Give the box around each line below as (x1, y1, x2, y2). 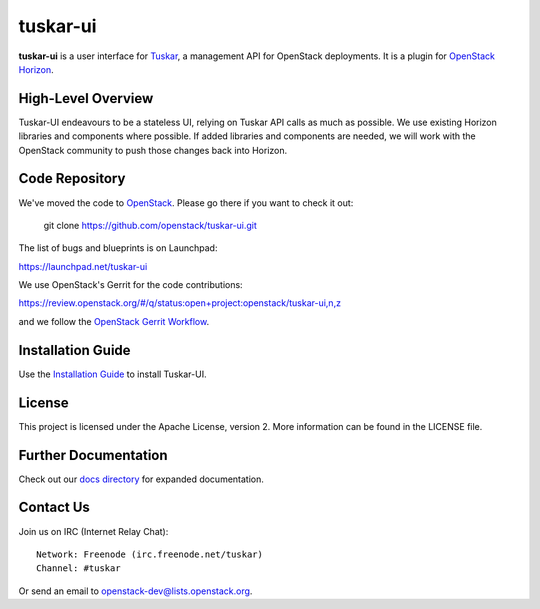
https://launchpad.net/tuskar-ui (18, 260, 148, 272)
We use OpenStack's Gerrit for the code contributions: (18, 279, 244, 291)
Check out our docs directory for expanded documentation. (18, 473, 265, 485)
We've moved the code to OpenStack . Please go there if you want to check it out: (18, 196, 354, 209)
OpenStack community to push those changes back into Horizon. (18, 144, 288, 156)
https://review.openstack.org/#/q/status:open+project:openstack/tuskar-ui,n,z (18, 297, 342, 309)
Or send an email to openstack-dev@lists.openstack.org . (18, 585, 253, 597)
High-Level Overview (18, 90, 154, 107)
